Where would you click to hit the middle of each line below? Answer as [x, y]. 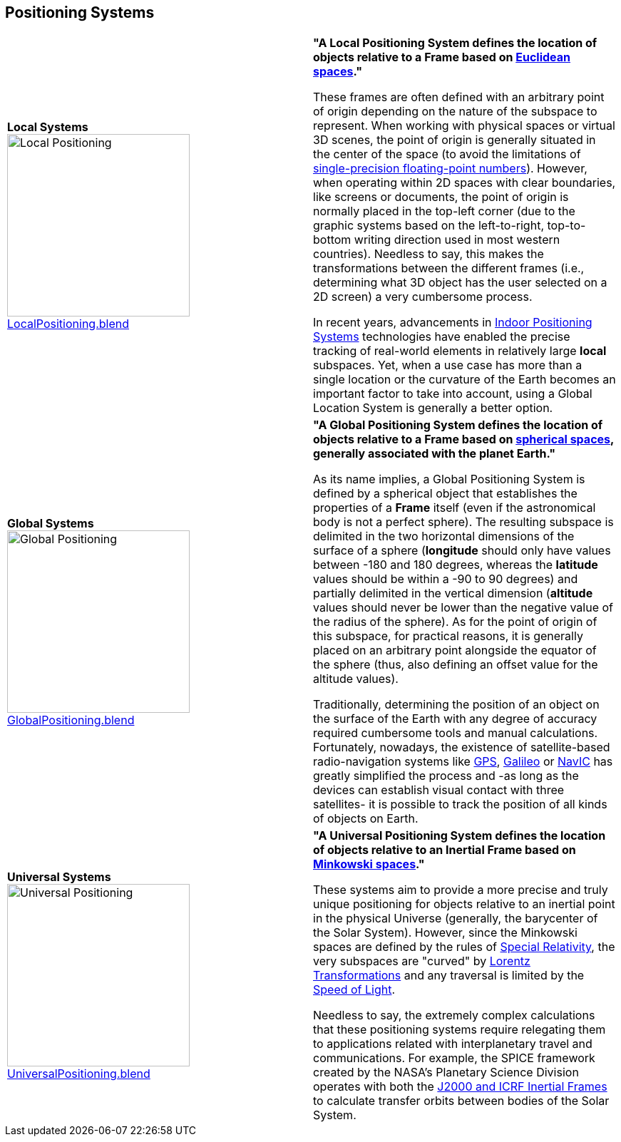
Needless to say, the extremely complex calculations [454, 1015]
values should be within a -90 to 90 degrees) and [446, 579]
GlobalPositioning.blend [71, 720]
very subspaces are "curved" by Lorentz [422, 961]
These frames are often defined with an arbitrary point [459, 97]
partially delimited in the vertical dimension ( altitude [453, 593]
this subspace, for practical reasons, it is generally [448, 636]
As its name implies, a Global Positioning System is [449, 479]
